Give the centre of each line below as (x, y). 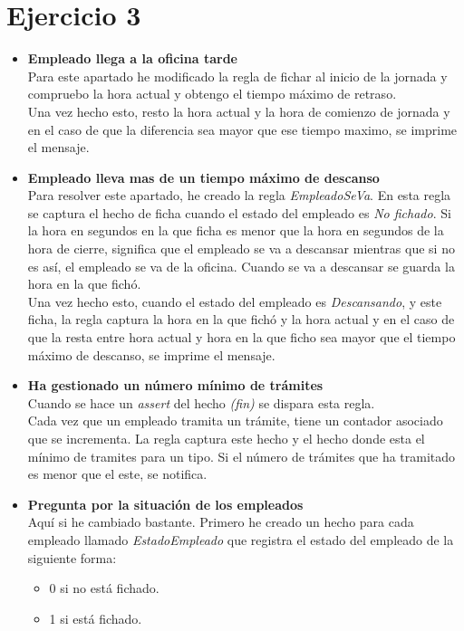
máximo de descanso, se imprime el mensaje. (151, 354)
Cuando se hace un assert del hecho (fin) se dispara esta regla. (201, 402)
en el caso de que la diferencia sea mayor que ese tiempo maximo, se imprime (242, 129)
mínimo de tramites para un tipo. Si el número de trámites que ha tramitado (242, 456)
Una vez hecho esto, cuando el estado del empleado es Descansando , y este (235, 301)
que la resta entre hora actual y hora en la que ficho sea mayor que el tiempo (242, 337)
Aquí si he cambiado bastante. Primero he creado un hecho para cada (221, 522)
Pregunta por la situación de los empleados (165, 504)
